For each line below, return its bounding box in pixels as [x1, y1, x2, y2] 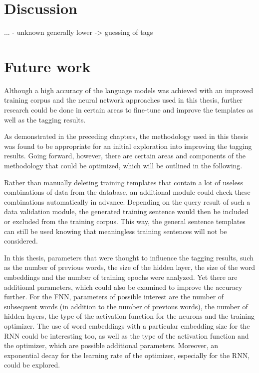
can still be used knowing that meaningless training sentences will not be [4, 226, 227, 236]
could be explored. [4, 360, 60, 370]
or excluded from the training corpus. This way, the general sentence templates [4, 216, 246, 226]
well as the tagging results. [4, 114, 86, 124]
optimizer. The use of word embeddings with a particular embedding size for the [4, 320, 250, 331]
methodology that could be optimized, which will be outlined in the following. [4, 160, 243, 170]
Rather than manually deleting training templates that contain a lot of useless [4, 177, 243, 187]
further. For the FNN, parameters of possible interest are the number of [4, 291, 224, 302]
